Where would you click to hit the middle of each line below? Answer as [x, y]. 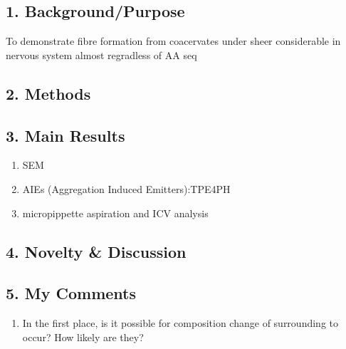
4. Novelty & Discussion [96, 251]
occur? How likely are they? [83, 337]
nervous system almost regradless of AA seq [101, 54]
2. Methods [48, 93]
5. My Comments [71, 293]
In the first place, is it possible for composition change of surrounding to [180, 323]
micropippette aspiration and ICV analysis [115, 213]
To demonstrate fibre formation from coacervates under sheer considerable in [173, 41]
